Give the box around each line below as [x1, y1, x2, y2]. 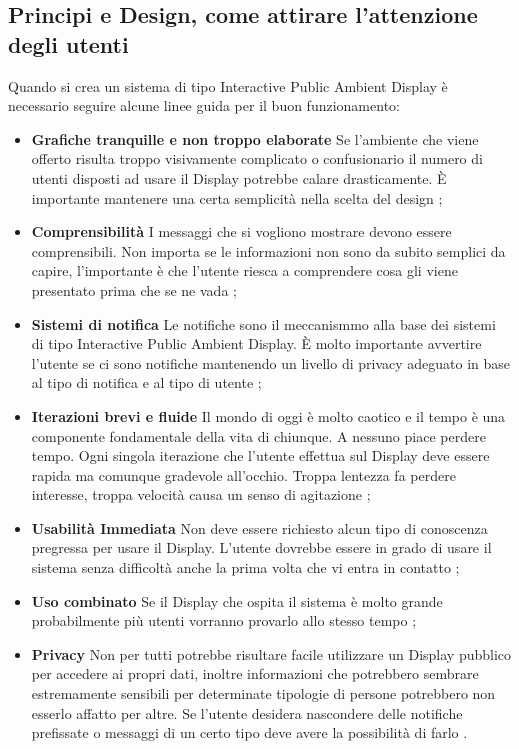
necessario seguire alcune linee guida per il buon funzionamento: [8, 95, 400, 116]
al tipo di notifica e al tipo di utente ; [31, 372, 262, 393]
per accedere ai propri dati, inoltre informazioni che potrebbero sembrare [31, 663, 479, 684]
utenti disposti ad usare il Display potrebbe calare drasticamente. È [31, 167, 447, 188]
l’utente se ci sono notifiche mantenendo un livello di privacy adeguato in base [31, 352, 511, 373]
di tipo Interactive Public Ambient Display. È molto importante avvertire [31, 333, 482, 354]
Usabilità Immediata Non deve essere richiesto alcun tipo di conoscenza [31, 517, 488, 538]
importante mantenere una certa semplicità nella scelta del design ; [31, 187, 443, 208]
